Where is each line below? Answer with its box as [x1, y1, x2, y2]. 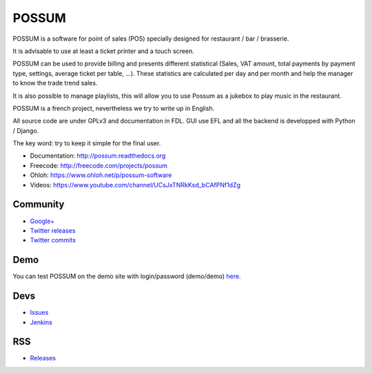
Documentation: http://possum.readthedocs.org [30, 152, 166, 160]
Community [12, 198, 65, 210]
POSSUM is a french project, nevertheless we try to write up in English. [12, 104, 215, 112]
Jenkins [30, 318, 53, 326]
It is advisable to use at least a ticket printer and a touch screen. [12, 47, 194, 55]
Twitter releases [30, 226, 76, 234]
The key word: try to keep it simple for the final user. [12, 139, 161, 147]
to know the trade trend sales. [12, 79, 98, 87]
